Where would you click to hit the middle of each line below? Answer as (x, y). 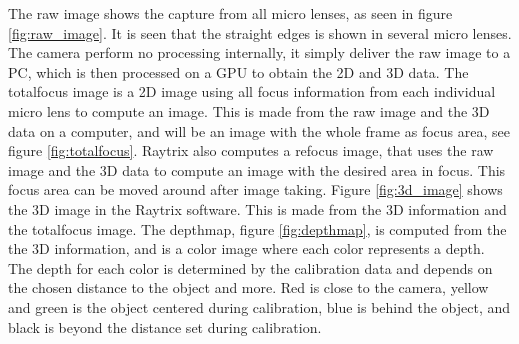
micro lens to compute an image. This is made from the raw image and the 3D (249, 110)
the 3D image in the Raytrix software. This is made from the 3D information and (257, 208)
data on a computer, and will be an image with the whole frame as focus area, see (259, 130)
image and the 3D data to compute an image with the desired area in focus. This (257, 169)
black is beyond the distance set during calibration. (165, 326)
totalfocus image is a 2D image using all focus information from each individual (252, 91)
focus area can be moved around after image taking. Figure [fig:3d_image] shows (255, 189)
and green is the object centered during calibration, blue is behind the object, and (259, 306)
